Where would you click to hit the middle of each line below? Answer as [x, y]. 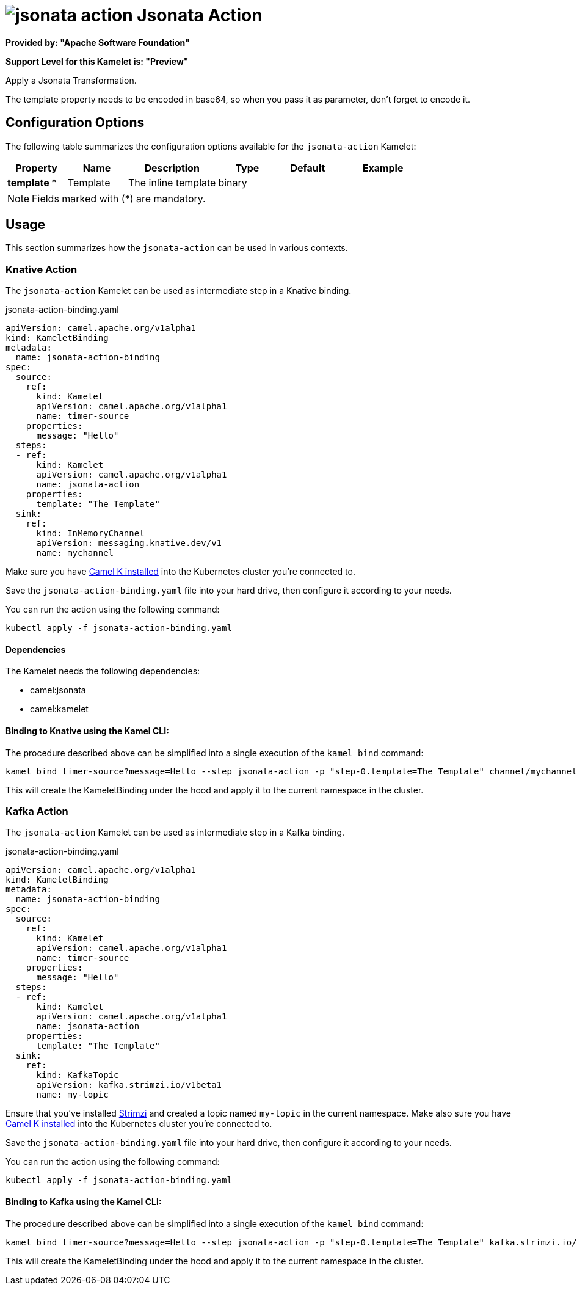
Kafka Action [37, 811]
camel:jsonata [58, 690]
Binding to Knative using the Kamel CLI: [87, 731]
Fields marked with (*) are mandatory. [119, 198]
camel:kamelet [59, 709]
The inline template [172, 182]
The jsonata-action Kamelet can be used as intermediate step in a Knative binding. [179, 291]
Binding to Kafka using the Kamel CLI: [84, 1201]
